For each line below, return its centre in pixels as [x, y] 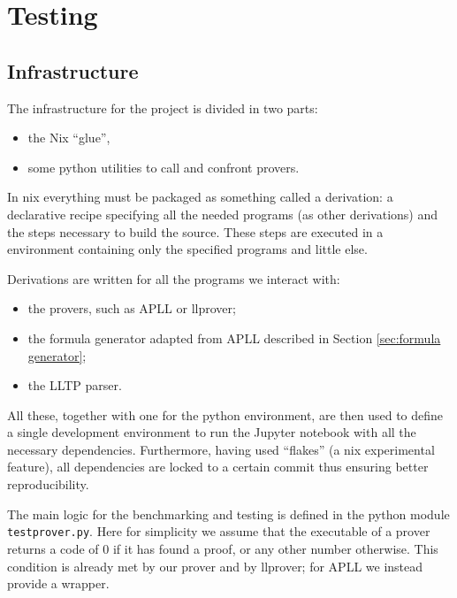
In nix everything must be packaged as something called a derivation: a [200, 197]
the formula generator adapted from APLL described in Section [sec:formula [234, 337]
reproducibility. [48, 484]
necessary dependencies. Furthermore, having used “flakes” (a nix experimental [221, 449]
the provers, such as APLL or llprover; [132, 308]
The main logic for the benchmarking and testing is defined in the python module [228, 514]
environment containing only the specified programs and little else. [187, 249]
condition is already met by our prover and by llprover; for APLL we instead [215, 566]
